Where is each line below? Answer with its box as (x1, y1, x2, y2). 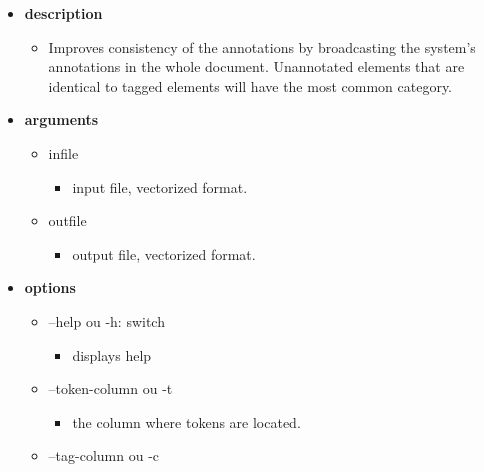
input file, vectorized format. (72, 176, 248, 197)
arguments (24, 109, 99, 130)
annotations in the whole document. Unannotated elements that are (48, 56, 465, 77)
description (24, 3, 103, 23)
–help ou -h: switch (48, 310, 165, 331)
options (24, 277, 76, 298)
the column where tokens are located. (72, 411, 301, 432)
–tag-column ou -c (48, 445, 160, 466)
